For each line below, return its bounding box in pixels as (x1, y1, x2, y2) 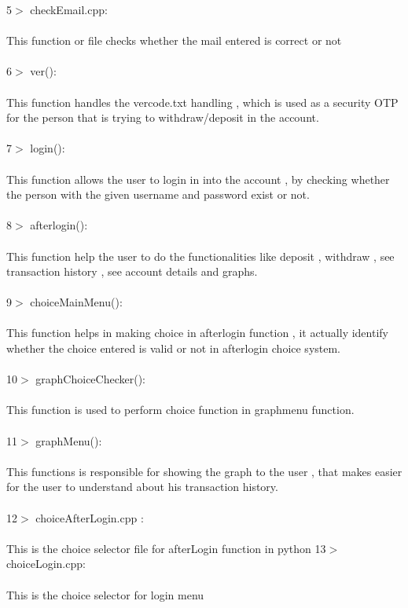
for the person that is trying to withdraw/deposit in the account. (6, 109, 319, 126)
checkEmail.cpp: (30, 2, 108, 17)
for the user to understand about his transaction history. (6, 478, 278, 495)
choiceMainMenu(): (30, 294, 123, 310)
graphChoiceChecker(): (35, 371, 146, 387)
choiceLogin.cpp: (6, 555, 86, 572)
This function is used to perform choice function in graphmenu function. (6, 401, 355, 418)
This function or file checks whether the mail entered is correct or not (6, 32, 342, 49)
